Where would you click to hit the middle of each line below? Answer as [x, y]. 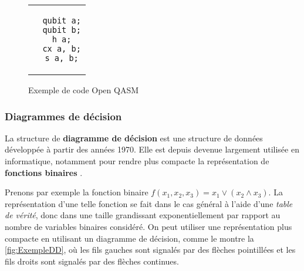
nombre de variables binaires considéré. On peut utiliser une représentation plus [148, 226]
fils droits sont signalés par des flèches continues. [92, 261]
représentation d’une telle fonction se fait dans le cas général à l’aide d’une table [149, 203]
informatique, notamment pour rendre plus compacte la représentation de [137, 161]
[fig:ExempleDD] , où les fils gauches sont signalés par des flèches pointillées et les [150, 250]
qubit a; [62, 21]
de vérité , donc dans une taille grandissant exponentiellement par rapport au [143, 215]
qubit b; [62, 30]
